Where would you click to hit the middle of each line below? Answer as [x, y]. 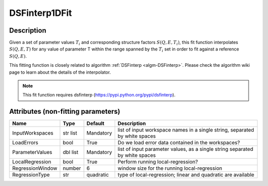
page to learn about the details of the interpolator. [60, 72]
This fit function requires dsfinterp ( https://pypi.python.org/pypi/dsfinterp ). [99, 95]
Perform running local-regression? [158, 162]
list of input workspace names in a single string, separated [186, 130]
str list [70, 133]
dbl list [71, 152]
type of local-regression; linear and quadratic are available [186, 175]
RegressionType [31, 175]
